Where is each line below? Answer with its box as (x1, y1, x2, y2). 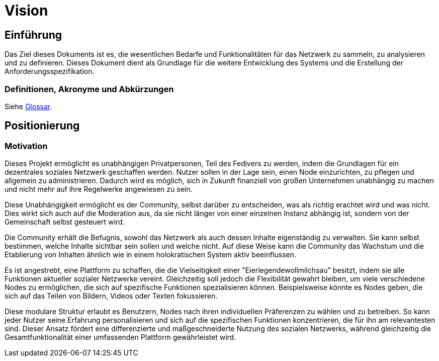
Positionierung (5, 119, 80, 132)
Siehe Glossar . (5, 102, 52, 111)
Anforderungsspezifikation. (5, 67, 95, 76)
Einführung (5, 28, 62, 41)
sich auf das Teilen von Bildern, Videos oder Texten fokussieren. (5, 292, 218, 301)
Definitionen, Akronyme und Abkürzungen (5, 84, 174, 94)
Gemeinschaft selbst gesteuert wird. (5, 218, 125, 227)
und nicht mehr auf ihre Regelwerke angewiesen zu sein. (5, 185, 193, 194)
